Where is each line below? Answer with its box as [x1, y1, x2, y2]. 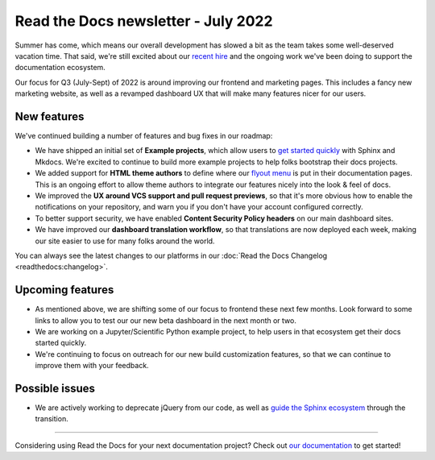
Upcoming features [14, 283, 114, 297]
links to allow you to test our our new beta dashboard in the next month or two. [35, 315, 297, 325]
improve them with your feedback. [35, 361, 149, 371]
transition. [35, 414, 68, 424]
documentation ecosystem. [14, 63, 106, 73]
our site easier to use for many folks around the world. [35, 236, 215, 246]
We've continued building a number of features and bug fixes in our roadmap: [14, 131, 273, 141]
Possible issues [14, 381, 96, 395]
